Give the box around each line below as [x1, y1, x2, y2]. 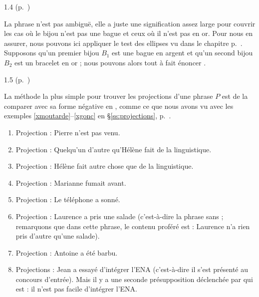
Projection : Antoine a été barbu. [15, 247, 118, 258]
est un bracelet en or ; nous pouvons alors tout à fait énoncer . [14, 57, 206, 67]
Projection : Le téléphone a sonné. [15, 194, 120, 205]
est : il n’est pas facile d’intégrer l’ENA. [15, 284, 137, 294]
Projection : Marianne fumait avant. [15, 177, 126, 188]
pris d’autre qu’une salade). [15, 231, 100, 241]
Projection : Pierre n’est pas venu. [15, 127, 120, 137]
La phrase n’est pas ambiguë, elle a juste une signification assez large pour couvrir [4, 18, 256, 28]
